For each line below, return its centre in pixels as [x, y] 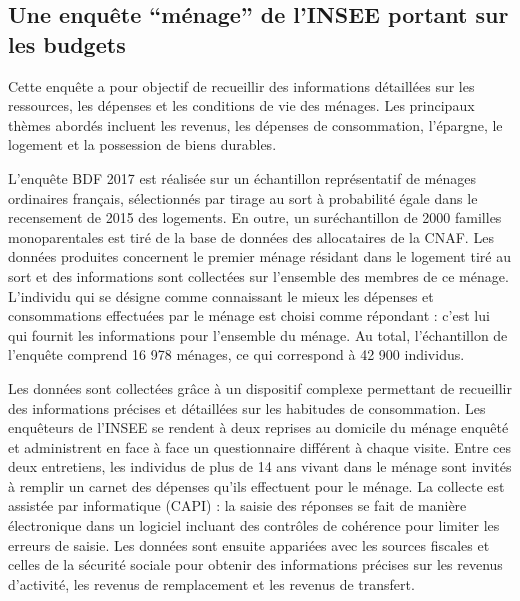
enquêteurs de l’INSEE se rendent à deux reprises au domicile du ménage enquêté [258, 427]
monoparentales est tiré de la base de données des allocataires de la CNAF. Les [251, 236]
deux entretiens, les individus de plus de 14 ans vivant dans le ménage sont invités [260, 466]
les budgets [67, 43]
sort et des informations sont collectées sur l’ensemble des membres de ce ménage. [258, 275]
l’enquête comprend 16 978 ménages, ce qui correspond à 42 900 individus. [236, 354]
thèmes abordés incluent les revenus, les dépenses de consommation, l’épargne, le [255, 124]
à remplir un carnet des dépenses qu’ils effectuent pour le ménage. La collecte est [256, 485]
